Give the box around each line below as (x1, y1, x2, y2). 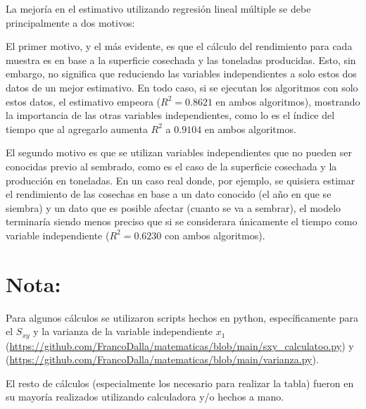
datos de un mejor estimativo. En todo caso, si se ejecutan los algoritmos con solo (6, 80, 358, 94)
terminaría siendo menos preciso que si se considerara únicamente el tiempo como (6, 214, 358, 229)
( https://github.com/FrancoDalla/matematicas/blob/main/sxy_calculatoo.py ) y (6, 338, 354, 353)
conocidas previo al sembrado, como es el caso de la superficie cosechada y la (6, 158, 337, 173)
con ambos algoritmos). (165, 227, 265, 242)
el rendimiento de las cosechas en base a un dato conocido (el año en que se (6, 187, 332, 201)
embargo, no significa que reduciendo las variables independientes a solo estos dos (6, 66, 357, 81)
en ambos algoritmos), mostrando (215, 94, 360, 108)
